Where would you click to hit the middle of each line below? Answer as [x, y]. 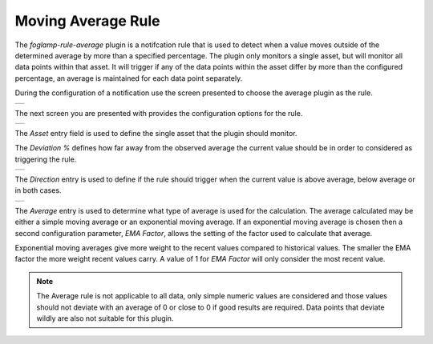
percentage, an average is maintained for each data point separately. [129, 78]
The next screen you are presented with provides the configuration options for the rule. [159, 113]
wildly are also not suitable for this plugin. [105, 318]
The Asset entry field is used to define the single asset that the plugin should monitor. [156, 133]
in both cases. [38, 190]
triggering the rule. [46, 159]
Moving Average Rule [87, 21]
